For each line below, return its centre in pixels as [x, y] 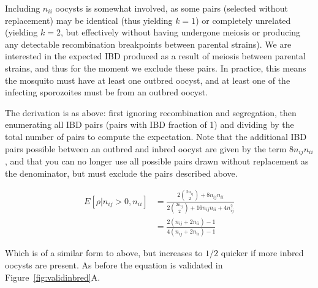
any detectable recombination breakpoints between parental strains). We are [148, 44]
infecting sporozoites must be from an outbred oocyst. [106, 92]
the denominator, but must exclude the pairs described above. [121, 173]
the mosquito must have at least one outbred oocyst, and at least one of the [148, 80]
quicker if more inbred [262, 253]
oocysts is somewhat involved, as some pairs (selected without [172, 8]
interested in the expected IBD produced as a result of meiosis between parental [155, 56]
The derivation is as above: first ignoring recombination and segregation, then [151, 112]
